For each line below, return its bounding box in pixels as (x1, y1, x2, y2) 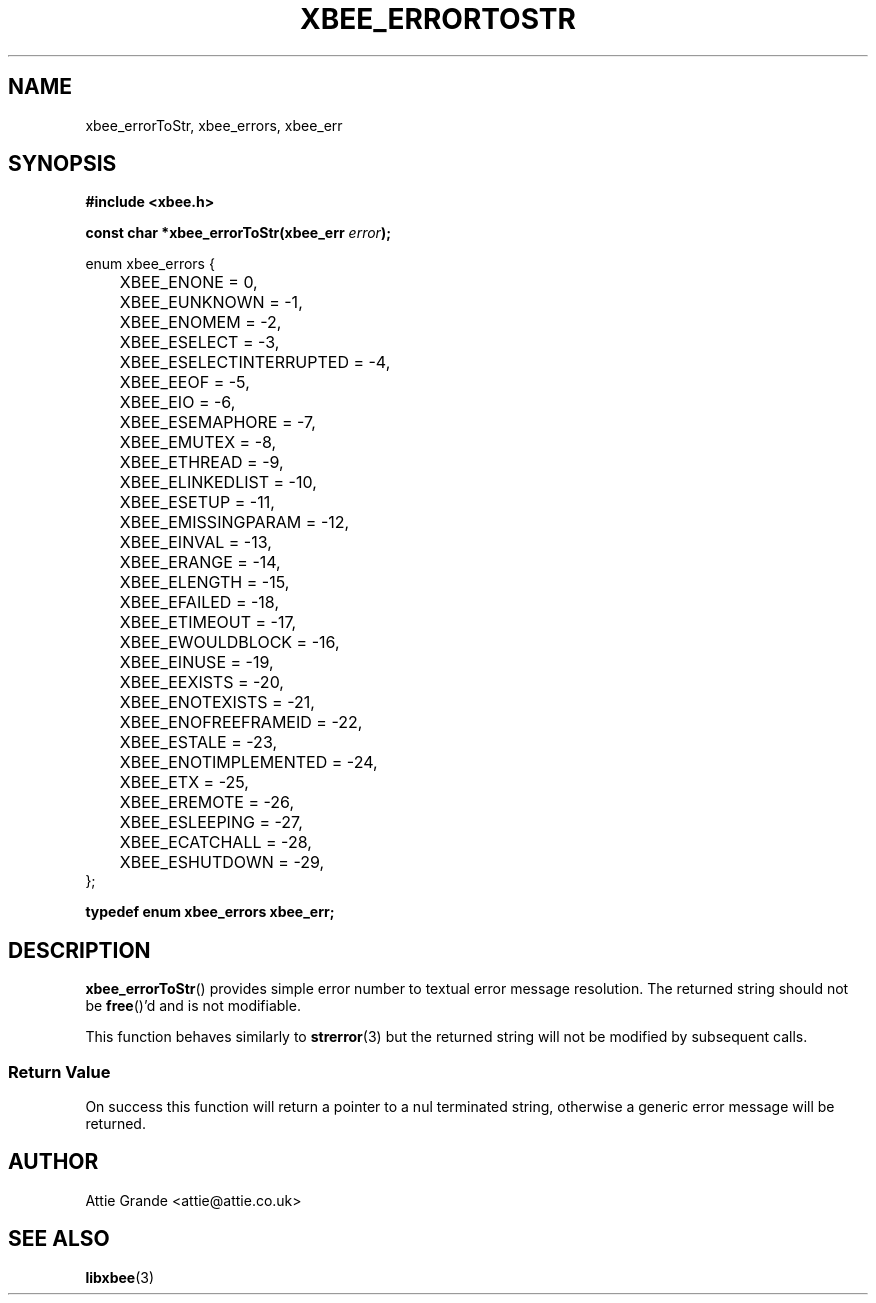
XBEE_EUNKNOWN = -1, (119, 292, 303, 313)
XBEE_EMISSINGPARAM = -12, (119, 512, 350, 533)
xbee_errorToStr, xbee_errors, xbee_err (85, 116, 343, 134)
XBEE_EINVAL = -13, (119, 532, 272, 553)
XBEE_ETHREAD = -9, (119, 452, 284, 473)
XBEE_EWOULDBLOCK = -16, (119, 632, 340, 653)
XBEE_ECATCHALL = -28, (119, 832, 312, 853)
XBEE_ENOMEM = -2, (119, 312, 282, 333)
